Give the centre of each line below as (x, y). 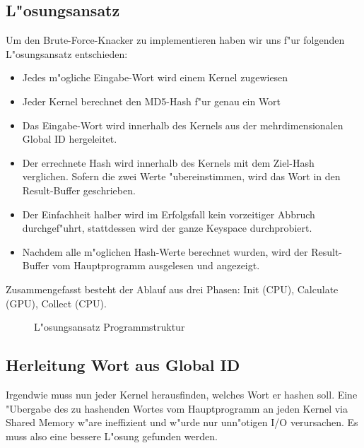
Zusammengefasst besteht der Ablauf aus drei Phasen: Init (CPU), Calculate (172, 289)
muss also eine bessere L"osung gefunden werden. (112, 436)
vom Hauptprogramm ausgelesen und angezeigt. (156, 265)
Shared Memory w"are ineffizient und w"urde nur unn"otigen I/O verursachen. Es (182, 422)
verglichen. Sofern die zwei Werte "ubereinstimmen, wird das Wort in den (181, 176)
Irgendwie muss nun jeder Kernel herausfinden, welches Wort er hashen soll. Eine (182, 394)
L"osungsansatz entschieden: (67, 53)
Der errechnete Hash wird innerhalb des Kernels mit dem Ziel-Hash (168, 162)
